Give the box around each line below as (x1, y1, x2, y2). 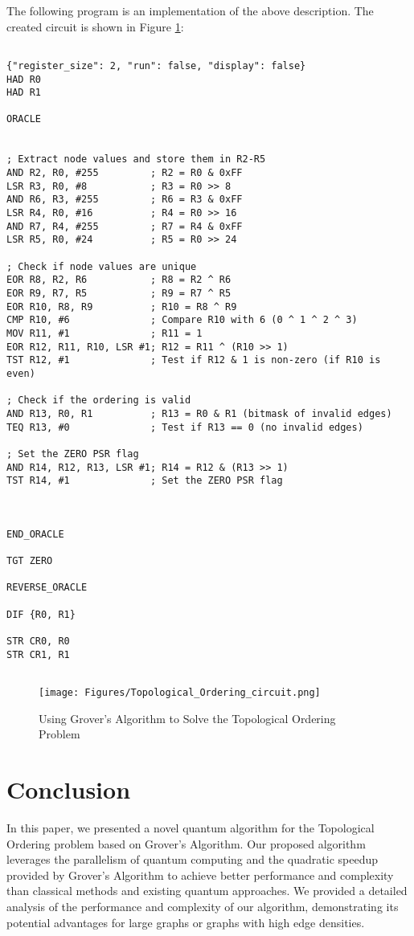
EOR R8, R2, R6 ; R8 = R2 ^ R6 (6, 274, 232, 286)
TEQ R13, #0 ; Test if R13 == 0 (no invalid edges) (6, 421, 363, 433)
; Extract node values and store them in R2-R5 (6, 153, 266, 166)
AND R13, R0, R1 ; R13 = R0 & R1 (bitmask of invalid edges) (6, 407, 392, 419)
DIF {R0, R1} (6, 608, 76, 620)
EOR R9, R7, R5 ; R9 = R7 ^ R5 (6, 288, 232, 299)
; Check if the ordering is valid (6, 394, 191, 407)
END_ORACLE (6, 528, 64, 540)
